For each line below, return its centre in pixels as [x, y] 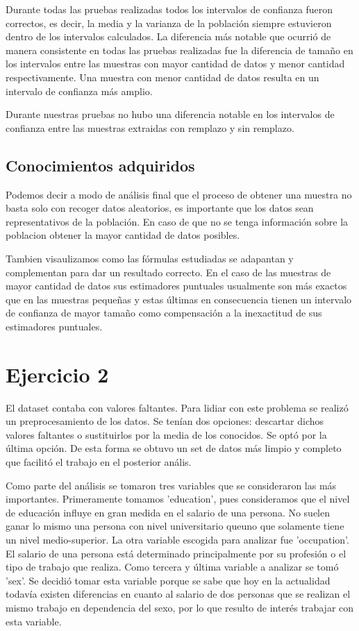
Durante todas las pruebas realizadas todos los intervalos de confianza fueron [169, 9]
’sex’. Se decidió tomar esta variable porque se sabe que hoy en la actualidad [168, 580]
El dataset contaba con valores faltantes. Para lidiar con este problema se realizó [177, 407]
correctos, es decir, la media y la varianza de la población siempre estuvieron [169, 23]
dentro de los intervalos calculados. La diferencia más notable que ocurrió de [168, 36]
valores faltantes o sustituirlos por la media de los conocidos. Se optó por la [166, 434]
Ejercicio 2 [57, 374]
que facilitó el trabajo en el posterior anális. [99, 461]
